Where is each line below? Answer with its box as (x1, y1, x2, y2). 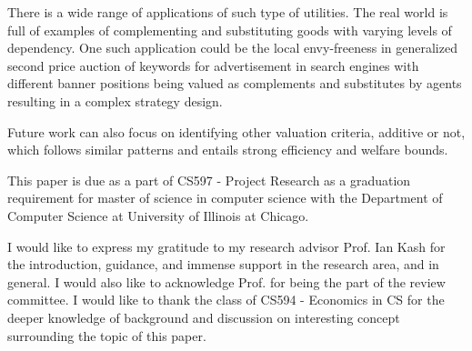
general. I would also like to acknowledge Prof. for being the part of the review (7, 272, 446, 291)
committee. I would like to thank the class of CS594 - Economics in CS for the (7, 290, 445, 309)
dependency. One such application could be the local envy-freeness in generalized (7, 38, 457, 57)
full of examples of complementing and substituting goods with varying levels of (7, 20, 452, 39)
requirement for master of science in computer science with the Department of (7, 188, 443, 207)
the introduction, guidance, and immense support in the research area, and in (7, 255, 439, 274)
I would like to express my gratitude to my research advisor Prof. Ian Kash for (7, 236, 446, 256)
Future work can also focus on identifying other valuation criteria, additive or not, (7, 122, 466, 141)
